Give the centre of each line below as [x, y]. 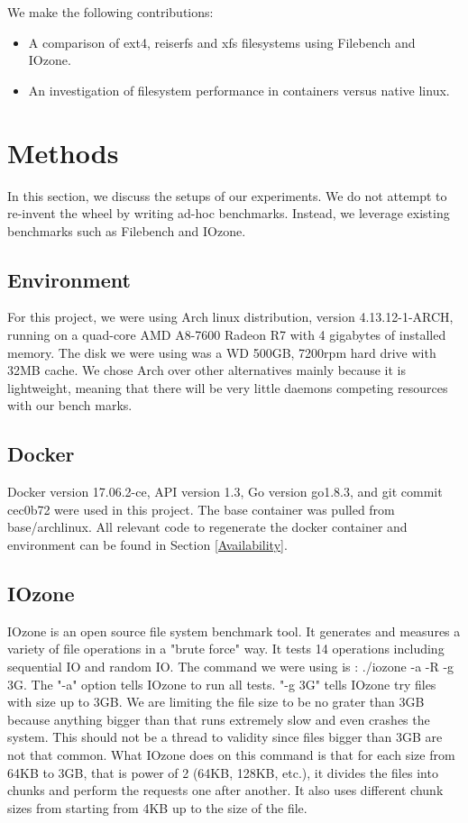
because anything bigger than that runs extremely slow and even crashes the [219, 719]
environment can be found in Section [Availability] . [147, 545]
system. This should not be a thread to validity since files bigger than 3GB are [225, 737]
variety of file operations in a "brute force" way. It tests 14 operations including [226, 649]
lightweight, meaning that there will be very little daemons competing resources [228, 387]
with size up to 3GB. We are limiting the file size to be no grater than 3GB [216, 702]
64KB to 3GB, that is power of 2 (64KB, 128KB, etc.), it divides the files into [223, 772]
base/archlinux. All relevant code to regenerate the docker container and [207, 527]
